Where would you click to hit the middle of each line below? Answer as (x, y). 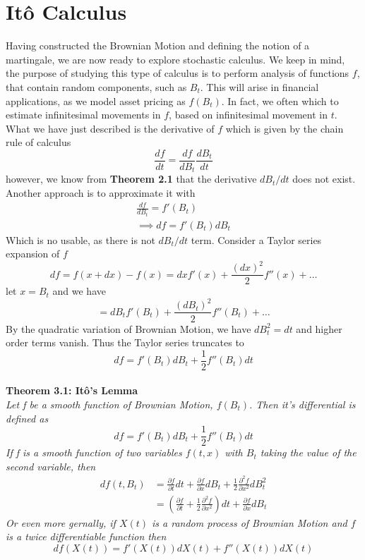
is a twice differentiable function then (86, 536)
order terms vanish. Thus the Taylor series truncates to (125, 342)
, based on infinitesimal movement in (249, 115)
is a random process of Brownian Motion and (250, 522)
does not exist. (324, 179)
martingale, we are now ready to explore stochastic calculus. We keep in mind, (175, 59)
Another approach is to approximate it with (101, 192)
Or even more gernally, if (61, 522)
